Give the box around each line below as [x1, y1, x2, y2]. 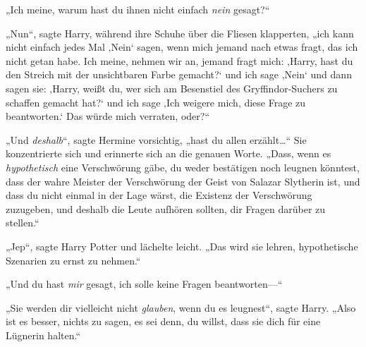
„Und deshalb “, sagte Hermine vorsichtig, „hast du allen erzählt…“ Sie [6, 132, 307, 147]
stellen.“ [6, 215, 39, 230]
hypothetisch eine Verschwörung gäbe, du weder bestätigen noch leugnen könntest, [6, 159, 360, 174]
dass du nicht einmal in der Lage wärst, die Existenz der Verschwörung [6, 188, 312, 202]
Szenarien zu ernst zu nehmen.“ [6, 252, 141, 267]
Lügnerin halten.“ [6, 327, 81, 342]
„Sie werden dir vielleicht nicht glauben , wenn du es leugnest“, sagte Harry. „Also [6, 300, 356, 315]
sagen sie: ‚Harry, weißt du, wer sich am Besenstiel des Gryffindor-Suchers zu [6, 80, 338, 95]
